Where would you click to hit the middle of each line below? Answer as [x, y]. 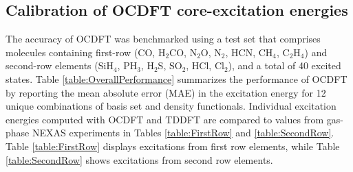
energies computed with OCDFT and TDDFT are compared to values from [165, 119]
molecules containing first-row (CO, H [86, 52]
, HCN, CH [249, 52]
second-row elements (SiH [60, 65]
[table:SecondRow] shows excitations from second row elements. [139, 159]
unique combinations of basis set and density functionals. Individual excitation [171, 106]
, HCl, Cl [205, 65]
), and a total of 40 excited [285, 65]
